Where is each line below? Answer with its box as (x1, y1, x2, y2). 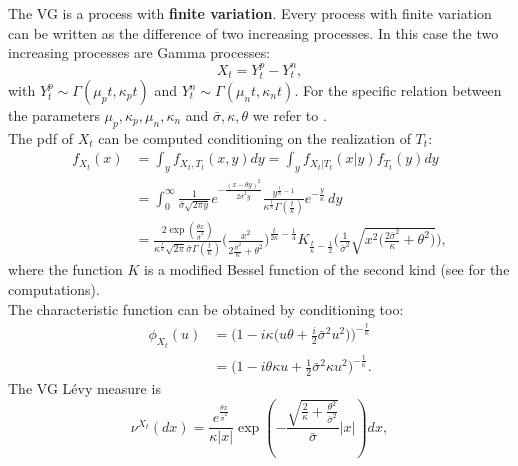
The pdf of (8, 127, 73, 148)
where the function (8, 259, 123, 280)
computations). (8, 278, 100, 299)
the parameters (8, 105, 100, 126)
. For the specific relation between (294, 80, 502, 101)
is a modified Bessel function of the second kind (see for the (143, 259, 510, 280)
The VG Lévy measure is (8, 378, 161, 399)
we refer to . (252, 105, 327, 126)
